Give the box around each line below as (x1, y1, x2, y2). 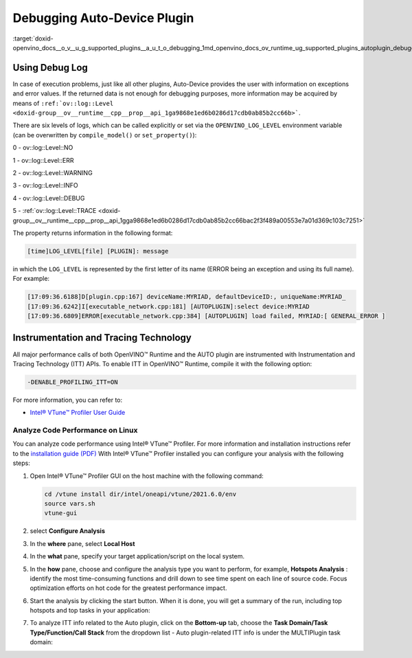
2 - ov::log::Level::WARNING (12, 168, 93, 177)
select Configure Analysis (30, 527, 106, 535)
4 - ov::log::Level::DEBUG (12, 194, 85, 202)
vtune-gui (44, 509, 78, 517)
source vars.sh (44, 499, 95, 508)
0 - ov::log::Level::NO (12, 144, 73, 152)
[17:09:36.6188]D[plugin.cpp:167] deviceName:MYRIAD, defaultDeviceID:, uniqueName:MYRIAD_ (27, 293, 346, 301)
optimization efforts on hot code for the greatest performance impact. (30, 584, 227, 592)
